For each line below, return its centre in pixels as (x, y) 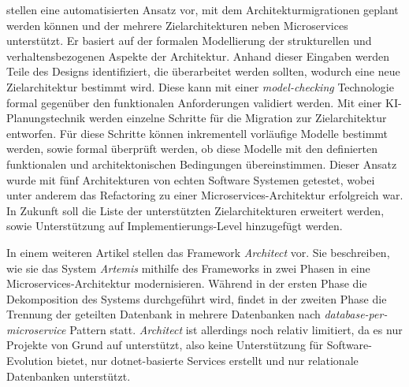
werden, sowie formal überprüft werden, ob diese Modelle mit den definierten (192, 149)
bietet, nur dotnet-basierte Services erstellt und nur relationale (207, 361)
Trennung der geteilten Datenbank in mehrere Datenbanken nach (164, 314)
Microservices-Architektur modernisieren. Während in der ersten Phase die (187, 283)
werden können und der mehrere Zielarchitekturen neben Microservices (177, 25)
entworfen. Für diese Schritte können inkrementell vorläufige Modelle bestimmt (197, 133)
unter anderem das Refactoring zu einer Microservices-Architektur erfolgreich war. (205, 195)
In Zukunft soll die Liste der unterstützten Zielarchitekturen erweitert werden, (195, 210)
